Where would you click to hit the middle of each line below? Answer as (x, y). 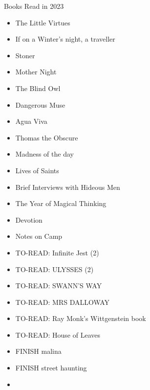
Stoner (25, 55)
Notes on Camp (39, 236)
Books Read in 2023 (34, 6)
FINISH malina (38, 351)
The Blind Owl (38, 88)
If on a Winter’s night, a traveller (65, 39)
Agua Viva (31, 121)
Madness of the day (44, 154)
